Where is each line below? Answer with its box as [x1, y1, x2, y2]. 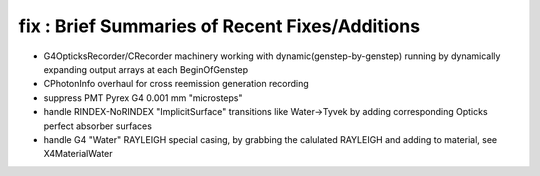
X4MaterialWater [43, 148, 114, 160]
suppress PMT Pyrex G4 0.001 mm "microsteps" [43, 91, 243, 104]
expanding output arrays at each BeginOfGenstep [43, 63, 249, 75]
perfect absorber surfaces [43, 120, 152, 132]
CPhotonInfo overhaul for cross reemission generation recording [43, 78, 309, 90]
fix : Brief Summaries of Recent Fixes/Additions [18, 15, 420, 37]
